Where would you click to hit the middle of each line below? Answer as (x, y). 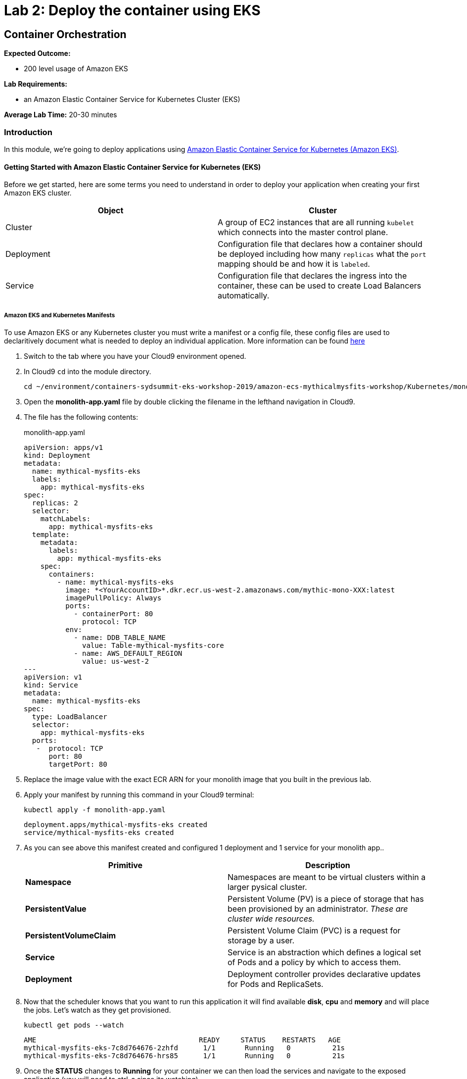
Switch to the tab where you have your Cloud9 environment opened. (135, 356)
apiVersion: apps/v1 (64, 447)
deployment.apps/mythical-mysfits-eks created (116, 824)
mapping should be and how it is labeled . (294, 264)
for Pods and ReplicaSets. (276, 984)
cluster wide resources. (271, 918)
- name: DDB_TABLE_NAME (120, 637)
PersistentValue (56, 908)
